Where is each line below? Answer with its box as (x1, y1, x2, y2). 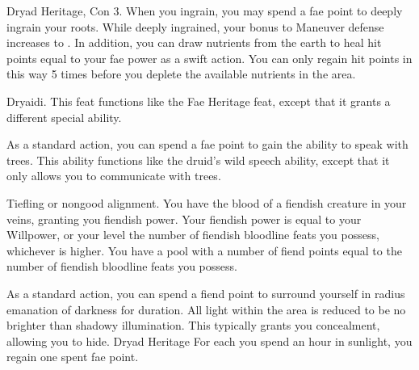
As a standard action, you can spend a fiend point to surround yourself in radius (6, 284, 405, 301)
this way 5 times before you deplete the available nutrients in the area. (6, 65, 356, 82)
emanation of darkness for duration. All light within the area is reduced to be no (6, 301, 406, 317)
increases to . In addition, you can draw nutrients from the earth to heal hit (6, 34, 382, 51)
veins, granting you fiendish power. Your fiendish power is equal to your (6, 210, 362, 227)
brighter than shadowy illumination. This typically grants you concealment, (6, 317, 380, 334)
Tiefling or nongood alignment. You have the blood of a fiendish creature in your (6, 194, 407, 211)
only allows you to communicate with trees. (6, 167, 221, 184)
